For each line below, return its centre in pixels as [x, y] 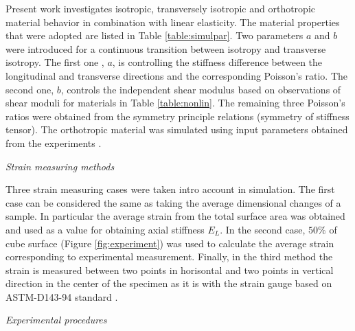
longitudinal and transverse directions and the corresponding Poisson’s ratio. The [177, 75]
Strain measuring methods [60, 166]
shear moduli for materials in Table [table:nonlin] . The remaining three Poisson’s [175, 103]
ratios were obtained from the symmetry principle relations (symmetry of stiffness [177, 116]
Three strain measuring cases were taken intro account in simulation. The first [170, 189]
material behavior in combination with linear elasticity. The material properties [173, 22]
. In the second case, [263, 229]
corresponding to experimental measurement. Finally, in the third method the [169, 256]
